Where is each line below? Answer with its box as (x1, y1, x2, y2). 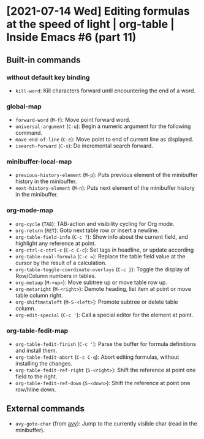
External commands (6, 403, 85, 414)
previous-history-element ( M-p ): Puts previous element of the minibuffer (15, 171, 198, 179)
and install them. (15, 347, 58, 355)
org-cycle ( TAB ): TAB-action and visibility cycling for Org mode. (15, 220, 175, 227)
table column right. (15, 291, 63, 299)
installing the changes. (15, 360, 72, 367)
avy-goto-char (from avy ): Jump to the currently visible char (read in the (15, 419, 197, 427)
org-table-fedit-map (6, 326, 69, 335)
